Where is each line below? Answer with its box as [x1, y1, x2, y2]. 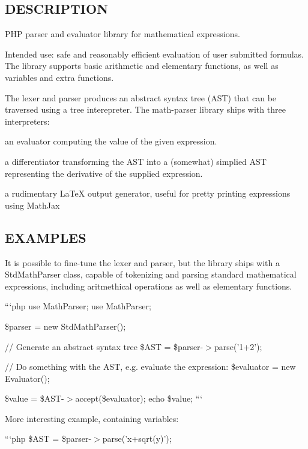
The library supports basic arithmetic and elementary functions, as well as [5, 59, 279, 72]
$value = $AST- [5, 392, 64, 405]
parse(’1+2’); [214, 340, 262, 352]
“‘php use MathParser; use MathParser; [5, 300, 151, 312]
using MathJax [5, 198, 60, 211]
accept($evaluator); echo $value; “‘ [75, 392, 203, 405]
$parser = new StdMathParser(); [5, 320, 126, 332]
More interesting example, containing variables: [5, 412, 179, 424]
